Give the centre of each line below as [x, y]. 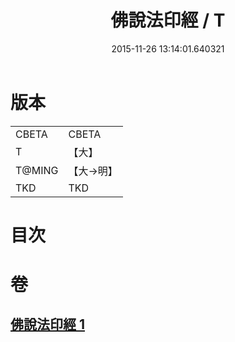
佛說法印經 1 [48, 324]
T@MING [37, 170]
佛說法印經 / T [168, 20]
